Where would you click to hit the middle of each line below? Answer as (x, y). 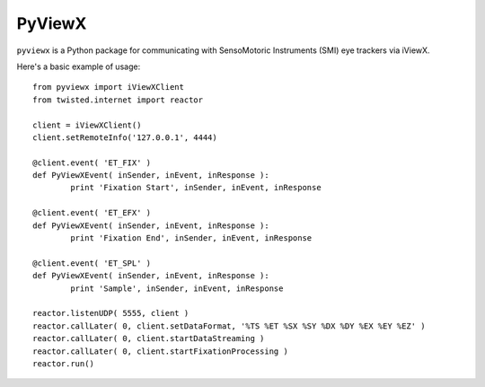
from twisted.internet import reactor (118, 100)
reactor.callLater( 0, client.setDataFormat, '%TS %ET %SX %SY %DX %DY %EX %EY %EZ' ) (229, 326)
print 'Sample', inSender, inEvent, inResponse (177, 288)
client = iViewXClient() (87, 125)
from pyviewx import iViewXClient (108, 87)
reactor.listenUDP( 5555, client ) (111, 313)
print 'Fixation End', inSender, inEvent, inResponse (191, 238)
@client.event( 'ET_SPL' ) (92, 263)
